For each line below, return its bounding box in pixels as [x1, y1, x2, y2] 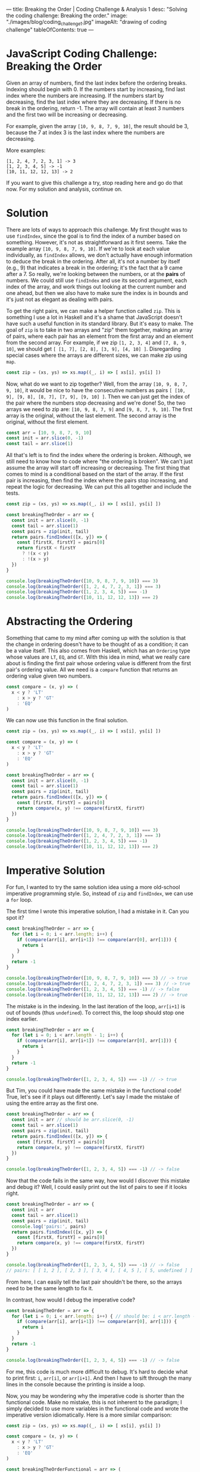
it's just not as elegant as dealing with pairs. [6, 296, 114, 303]
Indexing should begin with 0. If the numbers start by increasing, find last [6, 85, 186, 92]
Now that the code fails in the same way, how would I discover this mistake [6, 1177, 190, 1184]
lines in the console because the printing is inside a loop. [6, 1380, 146, 1388]
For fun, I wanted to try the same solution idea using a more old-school [6, 884, 180, 891]
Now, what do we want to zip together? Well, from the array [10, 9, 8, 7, [6, 380, 188, 387]
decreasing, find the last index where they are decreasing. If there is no [6, 98, 182, 105]
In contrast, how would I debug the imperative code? [6, 1296, 136, 1303]
